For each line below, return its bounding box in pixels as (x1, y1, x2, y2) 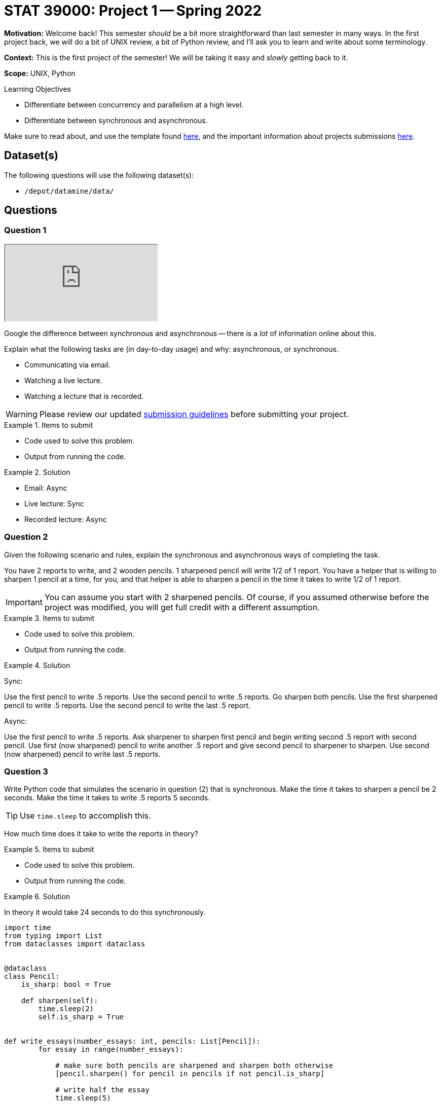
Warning (6, 409, 38, 419)
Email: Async (24, 483, 67, 492)
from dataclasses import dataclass (4, 940, 145, 948)
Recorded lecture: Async (24, 514, 107, 524)
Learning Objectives (4, 84, 71, 93)
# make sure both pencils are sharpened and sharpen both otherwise (55, 1061, 334, 1070)
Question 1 (4, 225, 47, 236)
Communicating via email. (24, 360, 111, 369)
